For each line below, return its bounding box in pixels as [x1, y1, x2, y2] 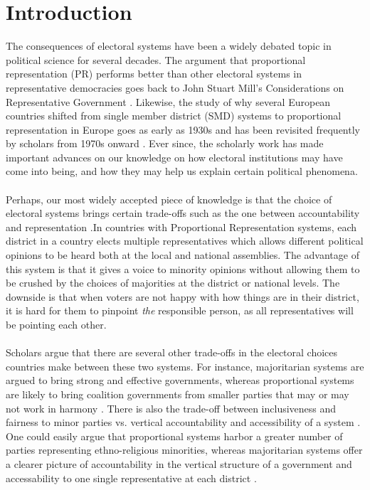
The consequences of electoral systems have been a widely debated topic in [6, 38, 332, 53]
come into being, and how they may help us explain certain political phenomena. [6, 164, 358, 179]
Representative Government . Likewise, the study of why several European [6, 94, 331, 109]
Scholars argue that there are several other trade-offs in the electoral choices [6, 345, 338, 360]
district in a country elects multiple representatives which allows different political [6, 233, 364, 248]
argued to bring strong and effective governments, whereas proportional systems [6, 373, 354, 388]
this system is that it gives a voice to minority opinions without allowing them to [6, 261, 360, 276]
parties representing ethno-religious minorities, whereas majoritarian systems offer [6, 442, 363, 457]
